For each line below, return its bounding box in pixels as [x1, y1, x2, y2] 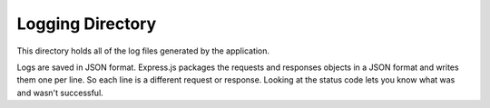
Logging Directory [16, 14, 157, 34]
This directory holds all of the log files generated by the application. [16, 45, 270, 56]
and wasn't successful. [16, 87, 103, 98]
